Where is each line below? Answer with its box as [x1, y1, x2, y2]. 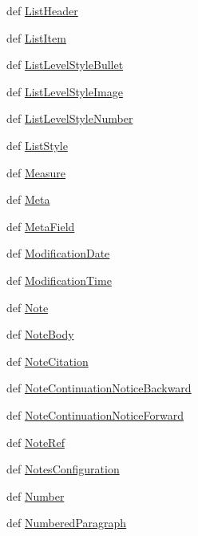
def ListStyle [6, 136, 68, 153]
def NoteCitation [6, 352, 89, 369]
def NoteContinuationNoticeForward [6, 406, 184, 423]
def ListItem [6, 29, 66, 46]
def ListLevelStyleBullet [6, 56, 124, 73]
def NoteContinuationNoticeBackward [6, 380, 192, 396]
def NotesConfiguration [6, 461, 120, 477]
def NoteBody [6, 326, 74, 343]
